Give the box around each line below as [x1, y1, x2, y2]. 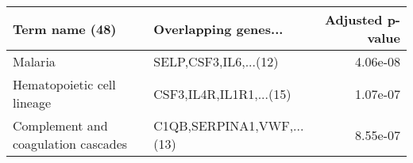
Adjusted [324, 10, 383, 28]
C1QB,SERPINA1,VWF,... [153, 116, 304, 135]
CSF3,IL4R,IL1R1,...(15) [153, 84, 291, 103]
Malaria [13, 52, 56, 70]
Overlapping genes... [153, 19, 284, 38]
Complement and [13, 116, 108, 135]
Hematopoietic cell [13, 75, 116, 93]
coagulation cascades [13, 135, 128, 153]
